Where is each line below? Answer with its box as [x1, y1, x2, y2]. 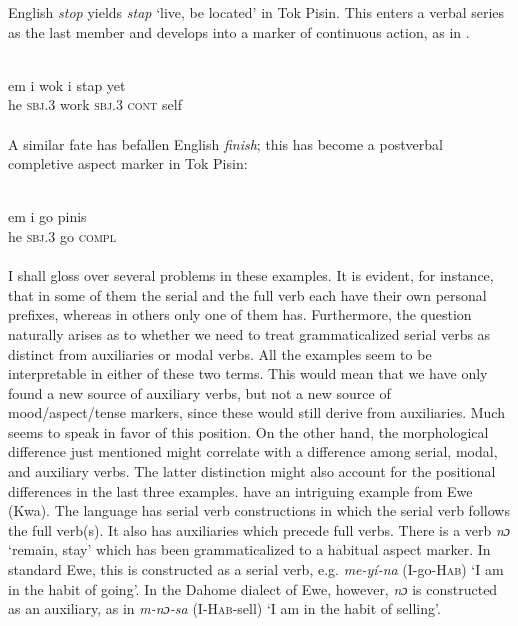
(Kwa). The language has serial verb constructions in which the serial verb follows [8, 500, 510, 521]
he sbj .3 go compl [8, 225, 116, 246]
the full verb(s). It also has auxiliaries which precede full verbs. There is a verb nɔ [8, 519, 511, 540]
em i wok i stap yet [8, 74, 126, 95]
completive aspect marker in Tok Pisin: [8, 153, 248, 174]
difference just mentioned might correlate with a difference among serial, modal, [8, 441, 498, 462]
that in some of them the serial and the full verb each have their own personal [8, 284, 487, 305]
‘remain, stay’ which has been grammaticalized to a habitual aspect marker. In [8, 539, 491, 560]
